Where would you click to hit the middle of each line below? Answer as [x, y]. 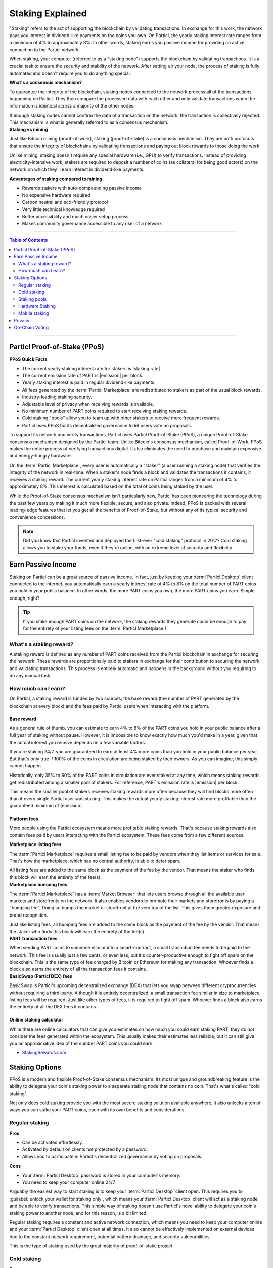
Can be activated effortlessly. [53, 1142]
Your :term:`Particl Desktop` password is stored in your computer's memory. [101, 1175]
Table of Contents [29, 240]
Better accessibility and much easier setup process [75, 216]
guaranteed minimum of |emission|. [46, 806]
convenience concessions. [37, 517]
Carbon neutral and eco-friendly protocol [65, 202]
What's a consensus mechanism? [46, 82]
